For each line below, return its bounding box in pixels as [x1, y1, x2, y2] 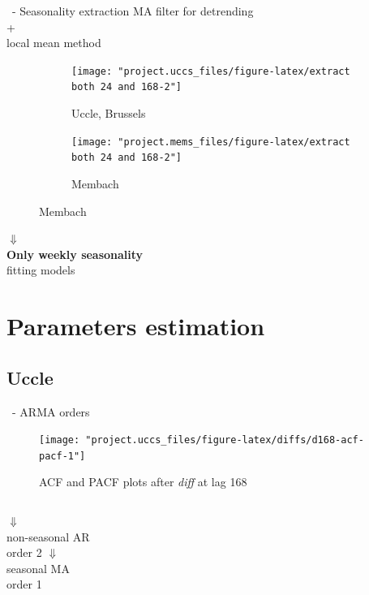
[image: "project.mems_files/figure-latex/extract [71, 136, 350, 148]
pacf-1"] [39, 450, 86, 462]
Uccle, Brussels [71, 105, 146, 122]
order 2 [6, 544, 42, 561]
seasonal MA [6, 559, 70, 576]
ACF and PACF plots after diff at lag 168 [39, 473, 247, 490]
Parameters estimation [6, 309, 265, 343]
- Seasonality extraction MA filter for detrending [11, 2, 254, 19]
